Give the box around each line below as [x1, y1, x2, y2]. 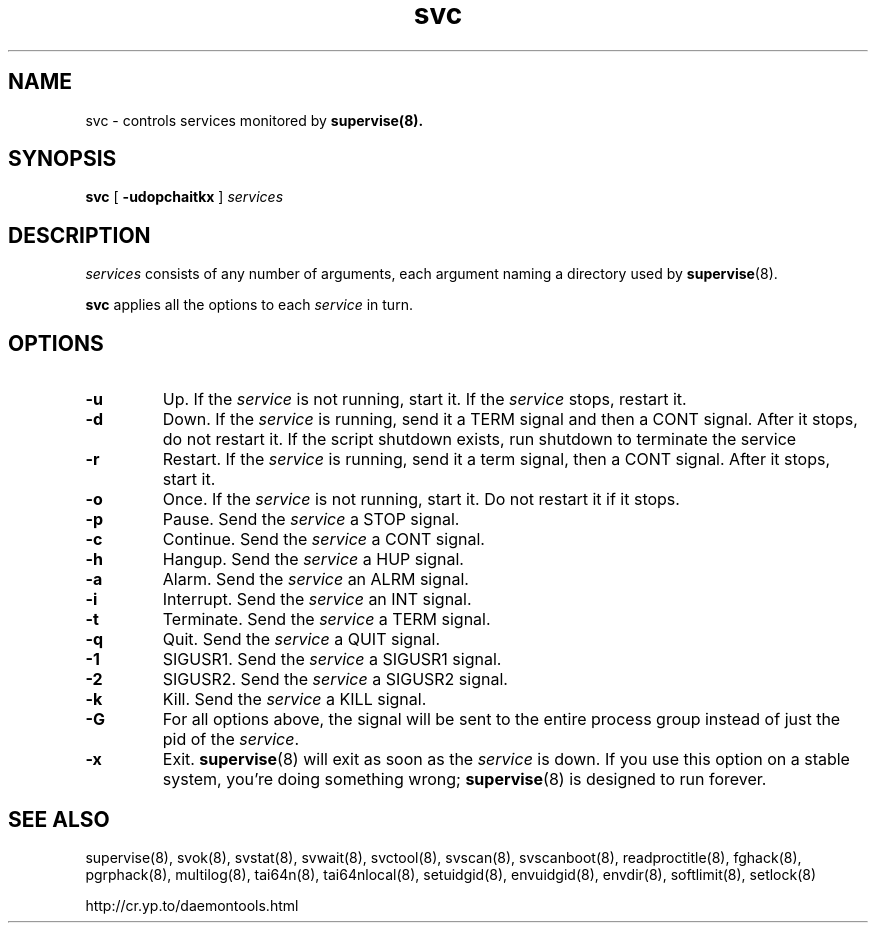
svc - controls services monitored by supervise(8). [85, 111, 424, 129]
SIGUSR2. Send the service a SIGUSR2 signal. [162, 669, 508, 690]
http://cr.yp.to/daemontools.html [85, 896, 299, 914]
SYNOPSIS [8, 146, 117, 172]
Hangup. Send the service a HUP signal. [162, 549, 464, 570]
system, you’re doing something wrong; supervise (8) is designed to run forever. [162, 769, 767, 790]
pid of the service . [162, 729, 300, 750]
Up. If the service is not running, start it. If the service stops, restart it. [162, 389, 687, 410]
